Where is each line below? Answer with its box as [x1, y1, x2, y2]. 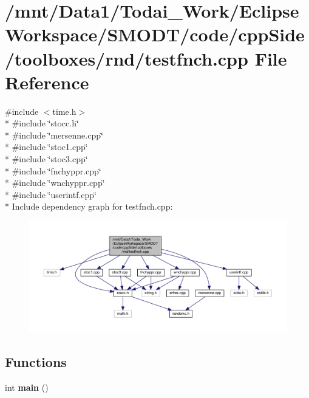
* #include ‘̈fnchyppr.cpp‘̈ [5, 164, 101, 177]
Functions [5, 352, 67, 371]
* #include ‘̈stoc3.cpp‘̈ [5, 153, 88, 165]
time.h [52, 105, 76, 117]
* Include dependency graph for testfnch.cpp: [5, 200, 173, 213]
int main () [5, 380, 49, 393]
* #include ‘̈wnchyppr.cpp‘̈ [5, 176, 105, 189]
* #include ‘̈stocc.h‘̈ [5, 117, 79, 129]
